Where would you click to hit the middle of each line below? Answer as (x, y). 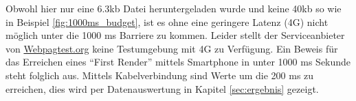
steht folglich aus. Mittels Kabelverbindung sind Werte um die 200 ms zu (160, 75)
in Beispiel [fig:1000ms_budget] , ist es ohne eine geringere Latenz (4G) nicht (167, 21)
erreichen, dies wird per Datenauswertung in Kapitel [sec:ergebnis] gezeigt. (162, 88)
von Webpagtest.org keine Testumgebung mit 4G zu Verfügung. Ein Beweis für (172, 48)
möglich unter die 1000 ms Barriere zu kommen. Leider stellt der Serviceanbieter (175, 35)
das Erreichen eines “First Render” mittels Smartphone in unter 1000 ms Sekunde (178, 62)
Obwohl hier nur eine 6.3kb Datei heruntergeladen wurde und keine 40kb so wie (174, 8)
